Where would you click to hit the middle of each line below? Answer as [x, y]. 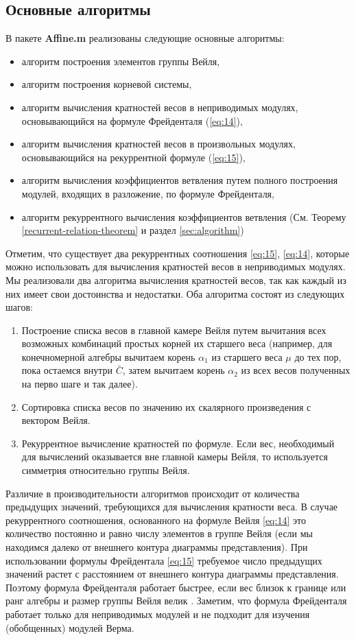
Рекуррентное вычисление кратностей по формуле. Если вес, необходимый [178, 443]
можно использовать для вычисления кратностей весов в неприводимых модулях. [176, 266]
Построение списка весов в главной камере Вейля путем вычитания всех [174, 330]
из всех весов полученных [296, 370]
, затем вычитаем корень [174, 370]
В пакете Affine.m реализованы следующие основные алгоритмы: [145, 38]
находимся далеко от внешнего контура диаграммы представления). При [157, 547]
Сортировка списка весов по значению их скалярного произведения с [166, 406]
